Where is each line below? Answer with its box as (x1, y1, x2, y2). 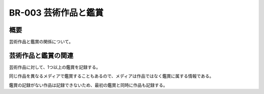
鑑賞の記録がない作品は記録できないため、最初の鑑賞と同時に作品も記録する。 (9, 82, 168, 88)
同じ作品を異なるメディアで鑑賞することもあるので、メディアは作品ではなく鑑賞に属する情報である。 (9, 73, 214, 79)
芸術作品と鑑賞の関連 (9, 51, 73, 59)
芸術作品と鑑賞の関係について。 (9, 39, 73, 45)
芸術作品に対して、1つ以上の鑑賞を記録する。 (9, 64, 101, 70)
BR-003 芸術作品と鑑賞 (9, 7, 104, 18)
